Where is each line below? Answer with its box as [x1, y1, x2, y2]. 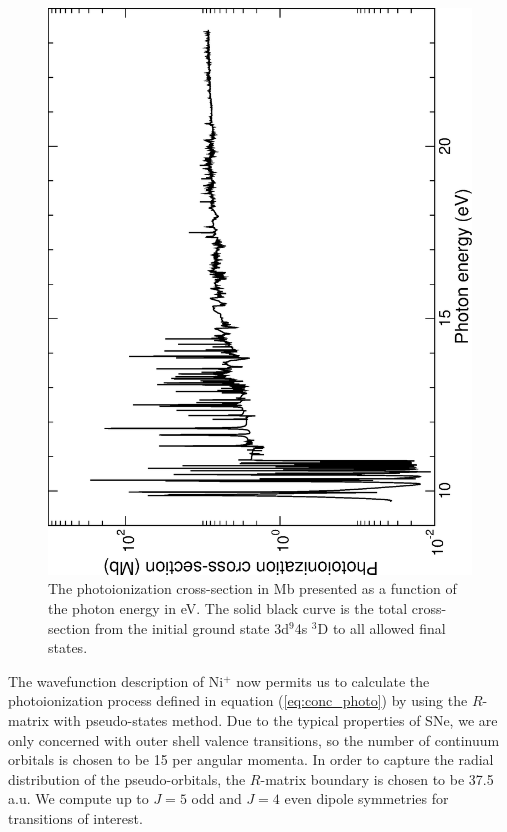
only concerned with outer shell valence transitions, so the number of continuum [8, 729, 500, 750]
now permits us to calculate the [236, 670, 430, 691]
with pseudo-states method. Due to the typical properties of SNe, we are [53, 709, 498, 730]
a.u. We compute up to [8, 788, 149, 809]
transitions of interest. [8, 807, 143, 828]
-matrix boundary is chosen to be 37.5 [260, 768, 494, 789]
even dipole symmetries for [284, 788, 449, 809]
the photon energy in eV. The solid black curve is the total [48, 597, 408, 618]
